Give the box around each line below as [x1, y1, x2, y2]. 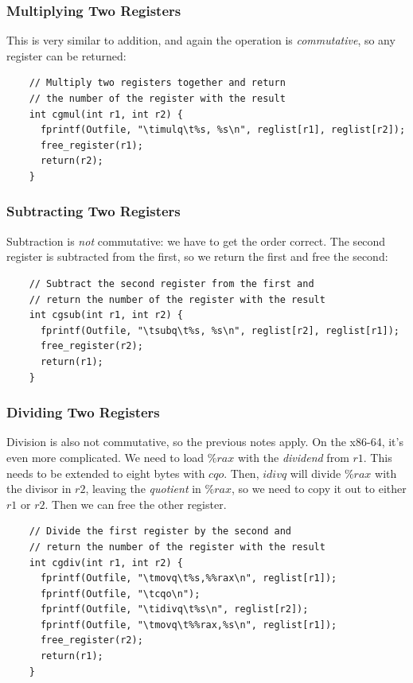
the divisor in [6, 480, 72, 497]
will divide [290, 464, 341, 481]
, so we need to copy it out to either [231, 480, 407, 497]
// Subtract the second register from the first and [29, 277, 314, 289]
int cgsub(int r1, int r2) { [29, 309, 183, 321]
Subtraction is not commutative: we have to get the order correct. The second [6, 232, 386, 249]
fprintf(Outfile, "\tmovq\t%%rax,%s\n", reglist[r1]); [40, 619, 337, 631]
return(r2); [40, 155, 103, 167]
